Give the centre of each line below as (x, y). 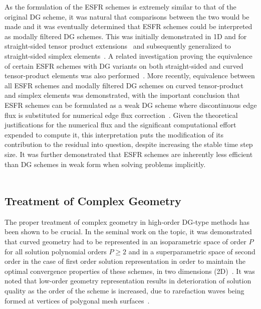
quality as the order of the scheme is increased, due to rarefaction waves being (124, 291)
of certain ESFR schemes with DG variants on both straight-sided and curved (124, 65)
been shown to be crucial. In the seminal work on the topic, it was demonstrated (128, 231)
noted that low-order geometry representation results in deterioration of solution (128, 281)
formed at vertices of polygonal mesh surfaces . (77, 300)
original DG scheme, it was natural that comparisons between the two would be (127, 16)
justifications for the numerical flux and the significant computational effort (120, 125)
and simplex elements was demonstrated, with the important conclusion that (122, 95)
